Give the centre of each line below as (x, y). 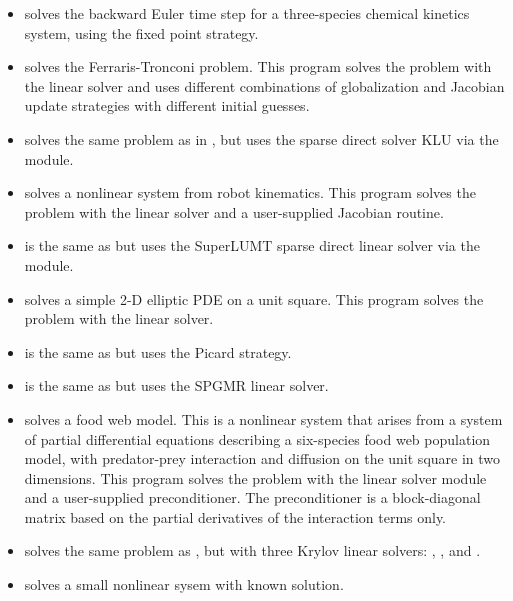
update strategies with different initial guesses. (167, 105)
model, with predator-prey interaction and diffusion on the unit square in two (262, 458)
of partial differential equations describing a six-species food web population (257, 438)
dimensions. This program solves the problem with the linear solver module (255, 477)
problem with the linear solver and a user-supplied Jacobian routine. (234, 211)
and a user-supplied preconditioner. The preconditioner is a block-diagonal (252, 497)
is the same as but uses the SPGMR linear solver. (176, 385)
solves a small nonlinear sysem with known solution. (184, 584)
